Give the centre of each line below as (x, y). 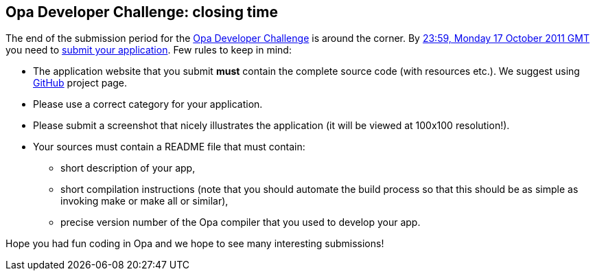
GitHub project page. (80, 83)
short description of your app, (128, 168)
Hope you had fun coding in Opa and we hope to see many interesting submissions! (195, 244)
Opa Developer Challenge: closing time (142, 12)
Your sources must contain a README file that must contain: (169, 147)
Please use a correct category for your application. (148, 104)
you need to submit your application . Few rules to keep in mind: (149, 50)
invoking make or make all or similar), (144, 201)
